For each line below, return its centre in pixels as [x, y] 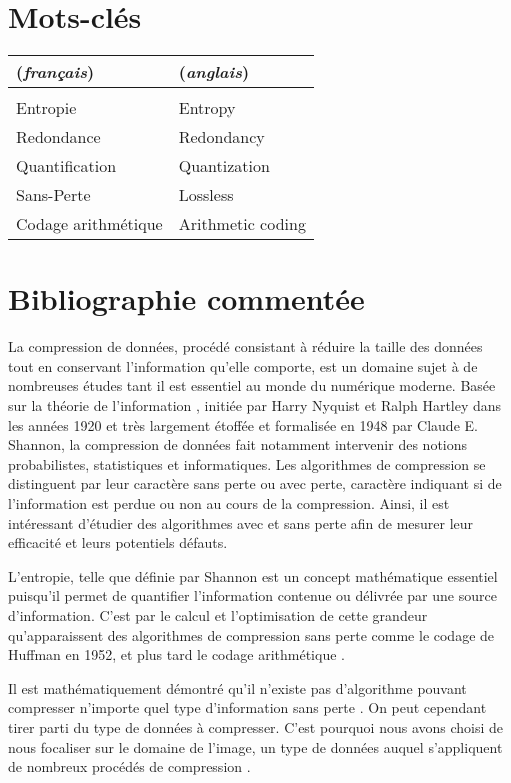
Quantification [66, 166]
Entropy [207, 108]
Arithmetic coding [242, 224]
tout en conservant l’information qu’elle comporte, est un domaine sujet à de [243, 365]
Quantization [224, 166]
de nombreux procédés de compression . [129, 766]
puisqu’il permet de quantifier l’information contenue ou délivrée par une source [252, 595]
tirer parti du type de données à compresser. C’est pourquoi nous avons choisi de [256, 726]
